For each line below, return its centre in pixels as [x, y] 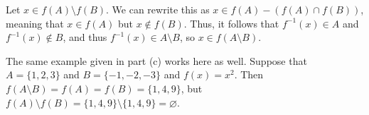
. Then [249, 74]
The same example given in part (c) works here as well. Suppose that [156, 60]
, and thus [85, 37]
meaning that [35, 23]
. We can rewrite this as [158, 9]
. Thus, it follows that [231, 23]
